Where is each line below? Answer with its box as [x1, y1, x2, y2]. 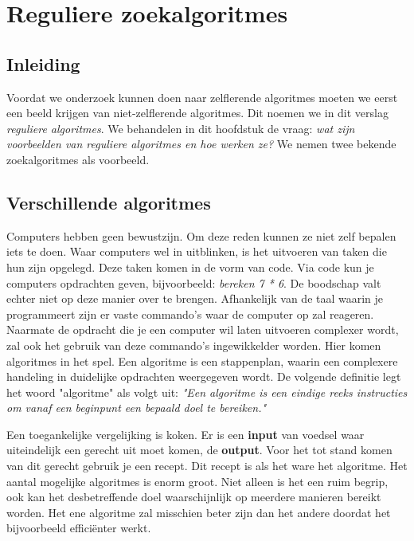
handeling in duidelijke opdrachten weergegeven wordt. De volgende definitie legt [6, 368, 401, 385]
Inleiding [6, 51, 80, 76]
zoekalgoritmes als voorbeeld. [6, 151, 150, 167]
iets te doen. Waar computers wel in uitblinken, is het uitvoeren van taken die [6, 243, 387, 260]
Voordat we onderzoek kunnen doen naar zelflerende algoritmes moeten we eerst [6, 88, 398, 105]
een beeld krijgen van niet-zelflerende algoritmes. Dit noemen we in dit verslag [6, 104, 389, 121]
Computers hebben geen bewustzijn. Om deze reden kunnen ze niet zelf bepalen [6, 227, 396, 244]
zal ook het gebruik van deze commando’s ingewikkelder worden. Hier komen [6, 336, 381, 353]
